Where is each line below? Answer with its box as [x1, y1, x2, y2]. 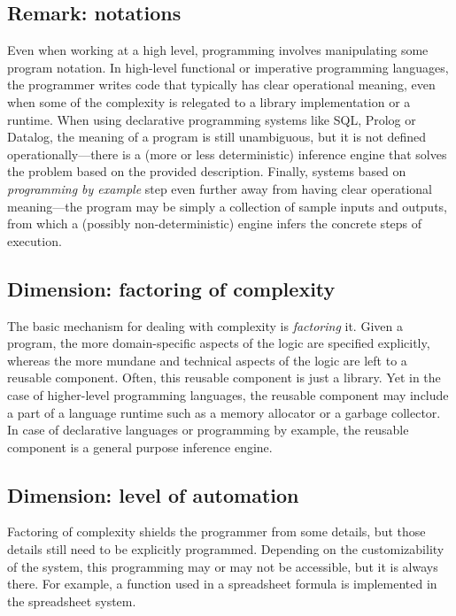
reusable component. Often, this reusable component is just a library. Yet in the [7, 368, 441, 387]
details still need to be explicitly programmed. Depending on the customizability [7, 540, 444, 558]
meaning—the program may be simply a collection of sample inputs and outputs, [7, 196, 448, 215]
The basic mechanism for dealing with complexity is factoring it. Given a [7, 316, 403, 335]
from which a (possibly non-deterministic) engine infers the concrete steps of [7, 214, 422, 233]
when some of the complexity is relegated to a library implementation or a [7, 92, 411, 111]
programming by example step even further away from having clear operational [7, 179, 432, 197]
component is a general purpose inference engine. [7, 437, 273, 456]
